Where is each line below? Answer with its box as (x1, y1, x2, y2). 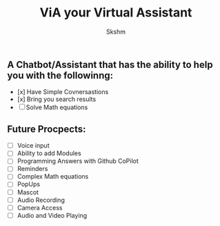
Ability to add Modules (17, 149, 81, 157)
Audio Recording (17, 196, 66, 204)
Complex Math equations (17, 172, 89, 181)
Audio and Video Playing (17, 211, 88, 219)
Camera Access (17, 203, 63, 212)
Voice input (17, 142, 50, 150)
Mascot (17, 188, 39, 196)
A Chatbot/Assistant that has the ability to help (7, 58, 213, 70)
